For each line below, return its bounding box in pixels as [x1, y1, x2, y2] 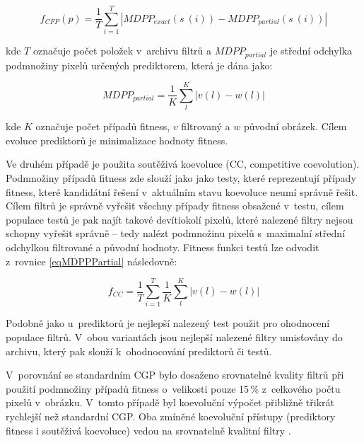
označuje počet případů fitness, [35, 119, 170, 134]
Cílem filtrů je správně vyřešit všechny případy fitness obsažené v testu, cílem [6, 198, 344, 213]
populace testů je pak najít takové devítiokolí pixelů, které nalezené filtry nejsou [6, 212, 353, 226]
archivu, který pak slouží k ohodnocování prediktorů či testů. [6, 343, 272, 358]
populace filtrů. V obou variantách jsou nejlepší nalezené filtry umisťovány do [6, 329, 343, 344]
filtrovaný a [181, 119, 230, 134]
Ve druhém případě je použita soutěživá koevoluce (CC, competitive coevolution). [6, 156, 360, 171]
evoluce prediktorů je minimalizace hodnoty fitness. [6, 132, 228, 147]
